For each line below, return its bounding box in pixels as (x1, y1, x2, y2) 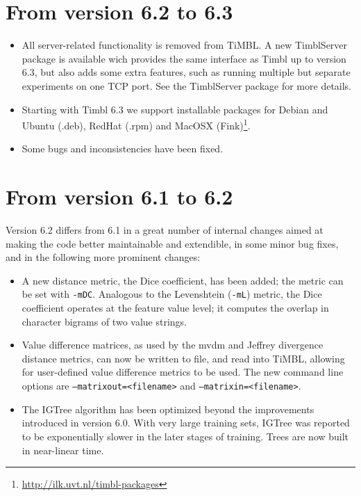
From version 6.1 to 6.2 (6, 182, 233, 211)
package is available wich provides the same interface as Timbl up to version (22, 51, 346, 65)
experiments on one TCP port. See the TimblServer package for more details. (22, 78, 352, 93)
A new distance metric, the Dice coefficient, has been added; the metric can (22, 273, 344, 287)
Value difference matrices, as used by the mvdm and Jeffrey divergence (22, 337, 324, 352)
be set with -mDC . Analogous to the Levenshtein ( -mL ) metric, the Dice (22, 287, 322, 301)
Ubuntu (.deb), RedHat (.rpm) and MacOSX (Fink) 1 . (22, 116, 251, 132)
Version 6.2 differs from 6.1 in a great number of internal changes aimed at (6, 223, 324, 237)
